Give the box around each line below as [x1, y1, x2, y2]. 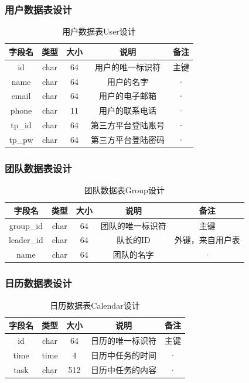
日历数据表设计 [5, 276, 72, 290]
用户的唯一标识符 [95, 60, 161, 73]
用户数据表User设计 [62, 25, 136, 37]
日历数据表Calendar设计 [50, 299, 140, 311]
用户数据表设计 [5, 2, 72, 16]
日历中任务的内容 [91, 363, 156, 375]
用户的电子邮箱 [99, 90, 156, 102]
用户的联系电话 [99, 104, 156, 117]
